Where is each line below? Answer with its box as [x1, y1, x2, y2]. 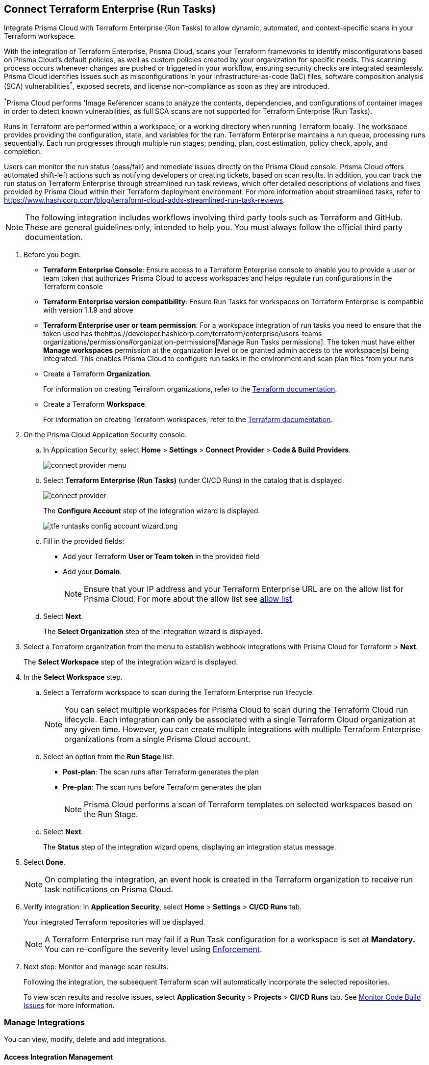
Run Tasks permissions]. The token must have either [246, 337, 415, 346]
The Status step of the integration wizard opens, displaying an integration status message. [43, 842, 336, 851]
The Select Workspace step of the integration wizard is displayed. [24, 657, 238, 666]
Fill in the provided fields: [43, 536, 125, 545]
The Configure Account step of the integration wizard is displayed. [43, 506, 260, 515]
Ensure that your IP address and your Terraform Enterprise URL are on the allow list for [84, 584, 404, 594]
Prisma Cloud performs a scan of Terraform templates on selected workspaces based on [84, 799, 412, 809]
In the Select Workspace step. [24, 672, 123, 681]
